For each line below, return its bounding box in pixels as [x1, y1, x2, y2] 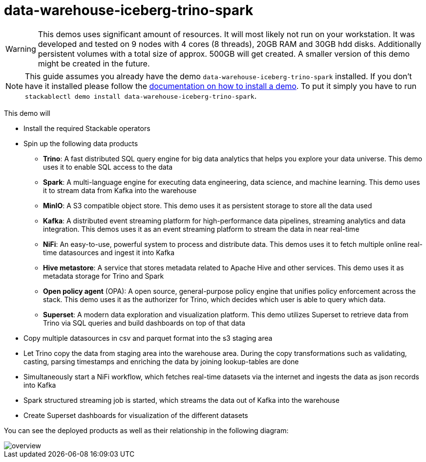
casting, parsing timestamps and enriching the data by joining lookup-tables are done [23, 357, 299, 366]
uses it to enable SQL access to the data [43, 162, 173, 171]
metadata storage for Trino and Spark [43, 271, 164, 280]
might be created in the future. [38, 58, 150, 68]
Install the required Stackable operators [23, 124, 150, 132]
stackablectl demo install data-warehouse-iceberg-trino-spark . [25, 90, 257, 101]
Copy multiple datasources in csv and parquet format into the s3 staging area [23, 333, 273, 342]
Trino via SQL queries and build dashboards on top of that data [43, 318, 245, 327]
